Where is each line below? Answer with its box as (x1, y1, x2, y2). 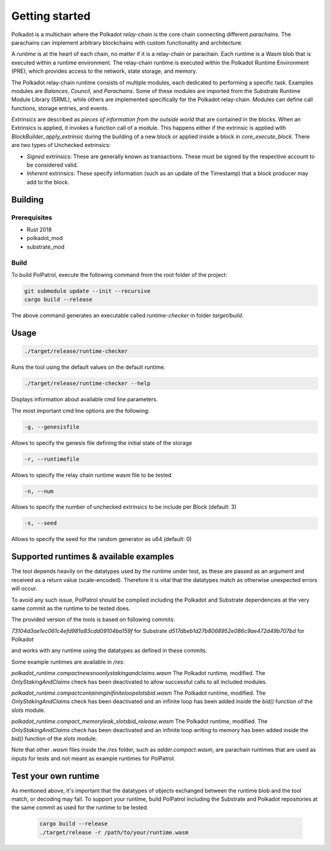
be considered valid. (26, 161, 78, 168)
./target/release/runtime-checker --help (24, 380, 151, 387)
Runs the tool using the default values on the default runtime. (11, 363, 165, 371)
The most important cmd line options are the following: (11, 407, 150, 414)
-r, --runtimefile (24, 455, 80, 463)
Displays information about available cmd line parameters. (11, 396, 158, 403)
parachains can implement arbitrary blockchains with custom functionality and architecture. (11, 39, 243, 46)
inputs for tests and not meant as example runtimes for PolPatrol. (11, 754, 176, 762)
